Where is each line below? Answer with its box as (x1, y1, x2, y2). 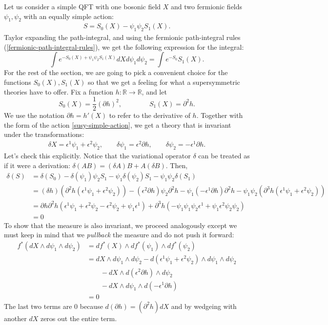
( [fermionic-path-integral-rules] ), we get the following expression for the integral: (4, 41, 244, 52)
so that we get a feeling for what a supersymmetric (87, 77, 240, 87)
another (4, 313, 27, 323)
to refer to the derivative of (109, 110, 190, 120)
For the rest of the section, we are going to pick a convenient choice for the (4, 67, 228, 77)
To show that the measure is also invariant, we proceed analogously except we (4, 220, 237, 230)
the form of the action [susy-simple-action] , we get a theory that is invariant (4, 119, 231, 130)
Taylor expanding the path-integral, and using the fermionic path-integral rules (4, 32, 241, 42)
